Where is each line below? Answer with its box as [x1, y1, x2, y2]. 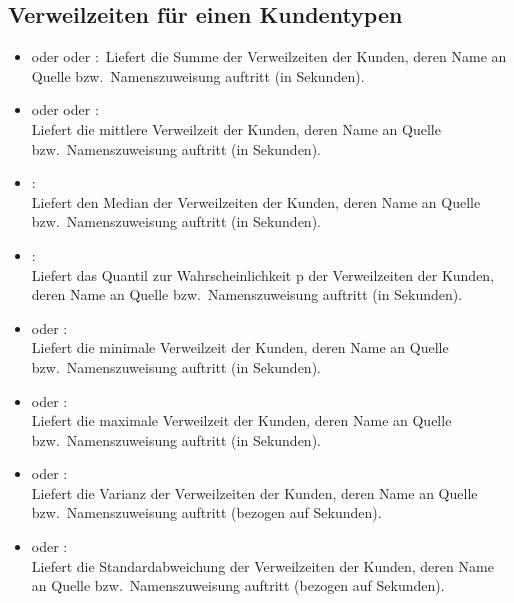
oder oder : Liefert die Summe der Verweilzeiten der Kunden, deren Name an [31, 46, 507, 67]
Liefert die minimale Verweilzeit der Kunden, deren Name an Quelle [31, 337, 449, 358]
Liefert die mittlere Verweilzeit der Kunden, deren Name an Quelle [31, 118, 441, 139]
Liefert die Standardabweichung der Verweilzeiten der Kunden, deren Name [31, 555, 494, 576]
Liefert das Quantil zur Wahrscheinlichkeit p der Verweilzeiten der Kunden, [31, 264, 495, 285]
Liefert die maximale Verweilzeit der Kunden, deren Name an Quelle [31, 410, 452, 431]
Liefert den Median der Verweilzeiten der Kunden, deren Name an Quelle [31, 191, 481, 212]
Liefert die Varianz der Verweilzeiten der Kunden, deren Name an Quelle [31, 482, 478, 503]
